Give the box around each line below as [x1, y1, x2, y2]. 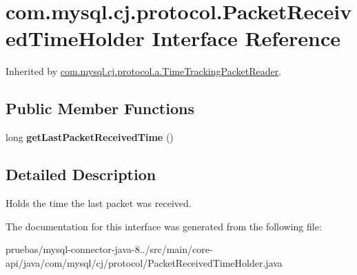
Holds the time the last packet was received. [6, 195, 192, 210]
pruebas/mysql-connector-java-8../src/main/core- [6, 242, 213, 256]
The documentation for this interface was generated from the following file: [6, 219, 322, 233]
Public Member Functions [6, 98, 194, 119]
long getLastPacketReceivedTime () [6, 130, 174, 144]
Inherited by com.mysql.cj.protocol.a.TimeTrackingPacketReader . [6, 64, 282, 78]
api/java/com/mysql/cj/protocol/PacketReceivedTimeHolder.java [6, 255, 283, 269]
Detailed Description [6, 164, 156, 185]
